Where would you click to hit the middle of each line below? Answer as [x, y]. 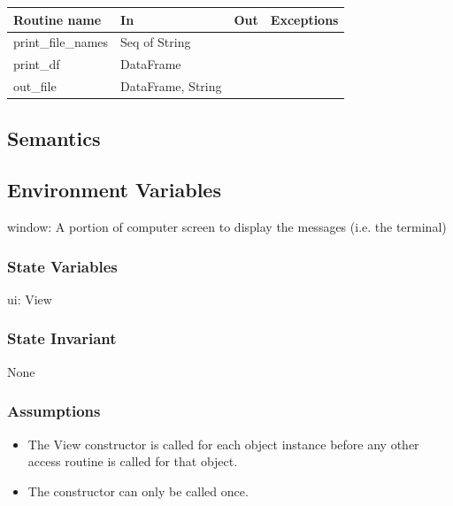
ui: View [30, 299]
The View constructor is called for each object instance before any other [223, 444]
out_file [35, 86]
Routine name [58, 19]
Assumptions [54, 411]
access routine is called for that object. [133, 461]
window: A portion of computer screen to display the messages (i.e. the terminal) [227, 227]
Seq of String [156, 42]
